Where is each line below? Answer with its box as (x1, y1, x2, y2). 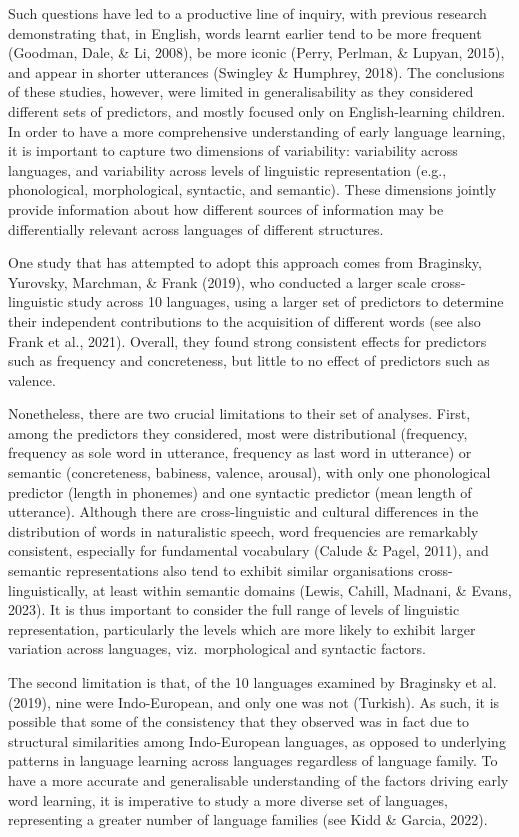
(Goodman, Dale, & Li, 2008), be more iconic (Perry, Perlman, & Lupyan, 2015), (8, 42, 505, 63)
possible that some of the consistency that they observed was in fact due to (8, 711, 469, 732)
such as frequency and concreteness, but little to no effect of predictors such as (8, 350, 490, 371)
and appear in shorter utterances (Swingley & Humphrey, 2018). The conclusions (8, 61, 505, 82)
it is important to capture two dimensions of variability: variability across (8, 140, 458, 161)
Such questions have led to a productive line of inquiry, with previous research (8, 3, 487, 23)
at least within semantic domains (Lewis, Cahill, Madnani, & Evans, (92, 579, 512, 600)
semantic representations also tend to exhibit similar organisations (8, 560, 414, 581)
